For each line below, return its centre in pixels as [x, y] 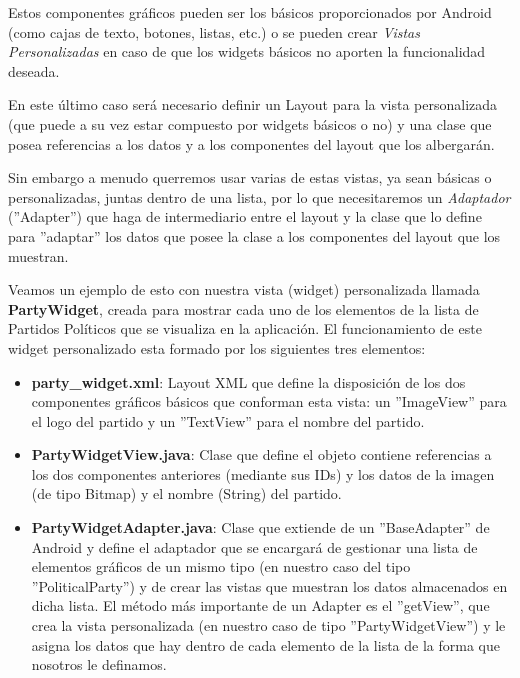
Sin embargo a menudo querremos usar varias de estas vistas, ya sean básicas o [250, 177]
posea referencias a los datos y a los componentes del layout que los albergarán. [251, 143]
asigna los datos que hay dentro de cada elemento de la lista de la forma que [265, 644]
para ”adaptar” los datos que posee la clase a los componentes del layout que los [254, 235]
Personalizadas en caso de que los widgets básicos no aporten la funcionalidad [247, 51]
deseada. [34, 70]
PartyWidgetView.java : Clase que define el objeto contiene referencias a [261, 454]
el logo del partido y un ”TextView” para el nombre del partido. [228, 420]
